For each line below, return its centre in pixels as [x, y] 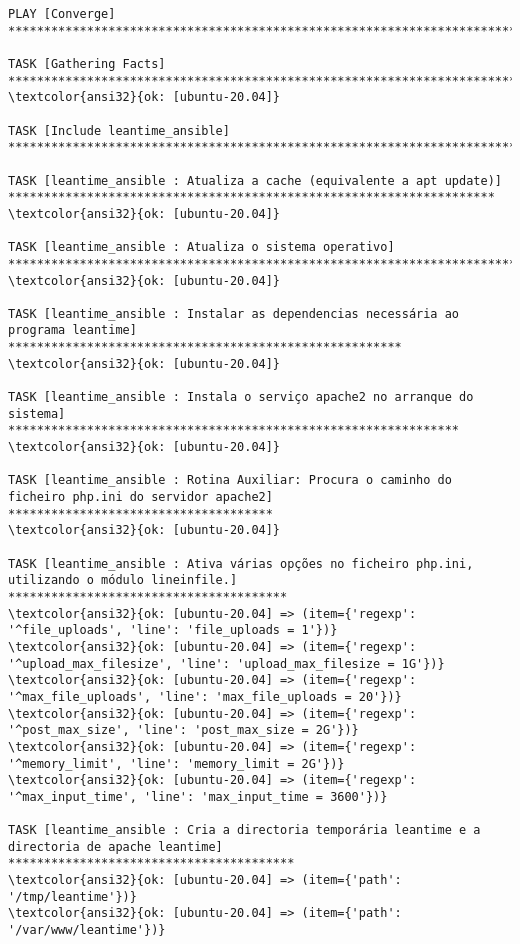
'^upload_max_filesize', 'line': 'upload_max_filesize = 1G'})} [226, 663]
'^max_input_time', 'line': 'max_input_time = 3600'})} [198, 796]
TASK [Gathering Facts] [87, 63]
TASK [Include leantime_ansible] [119, 130]
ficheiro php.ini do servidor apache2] [140, 497]
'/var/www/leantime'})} [87, 930]
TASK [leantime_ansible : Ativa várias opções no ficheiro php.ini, [241, 563]
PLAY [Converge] [62, 14]
